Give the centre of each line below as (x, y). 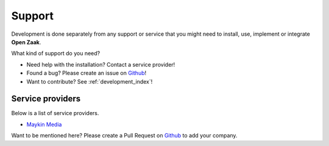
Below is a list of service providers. (55, 113)
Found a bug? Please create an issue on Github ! (87, 73)
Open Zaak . (26, 42)
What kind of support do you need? (56, 53)
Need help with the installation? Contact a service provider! (101, 64)
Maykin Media (44, 124)
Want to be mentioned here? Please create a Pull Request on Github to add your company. (124, 136)
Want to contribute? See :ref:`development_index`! (90, 81)
